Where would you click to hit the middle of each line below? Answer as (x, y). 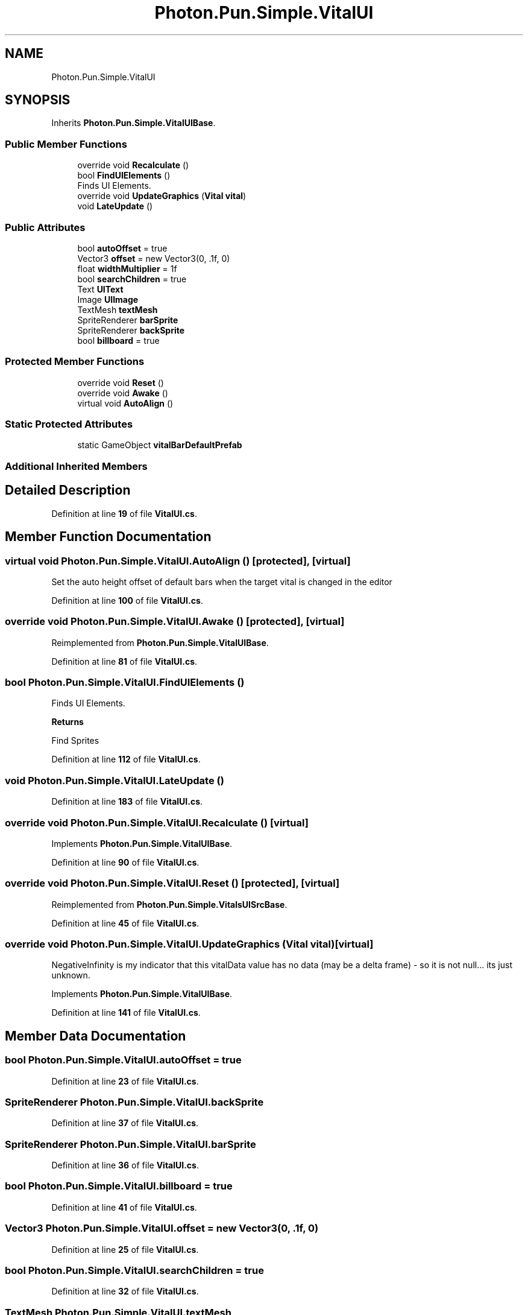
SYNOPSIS (38, 100)
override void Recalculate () (133, 165)
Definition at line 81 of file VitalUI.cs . (124, 661)
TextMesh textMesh (118, 309)
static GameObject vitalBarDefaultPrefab (160, 445)
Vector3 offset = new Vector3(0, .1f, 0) (154, 258)
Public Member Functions (66, 144)
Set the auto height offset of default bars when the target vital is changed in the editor (222, 581)
